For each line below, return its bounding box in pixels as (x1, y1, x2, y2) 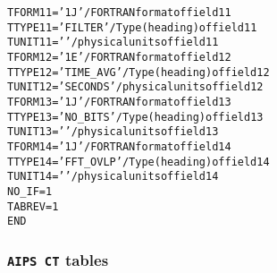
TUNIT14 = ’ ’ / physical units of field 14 (7, 170, 219, 183)
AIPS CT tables (7, 248, 109, 270)
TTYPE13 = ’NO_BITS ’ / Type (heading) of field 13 (7, 110, 264, 124)
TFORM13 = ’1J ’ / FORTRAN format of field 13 (7, 95, 231, 108)
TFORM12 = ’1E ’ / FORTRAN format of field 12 (7, 50, 231, 64)
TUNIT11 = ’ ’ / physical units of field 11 (7, 36, 219, 49)
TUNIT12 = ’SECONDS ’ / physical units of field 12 (7, 81, 264, 94)
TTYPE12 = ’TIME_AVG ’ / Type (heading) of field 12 (7, 65, 270, 79)
